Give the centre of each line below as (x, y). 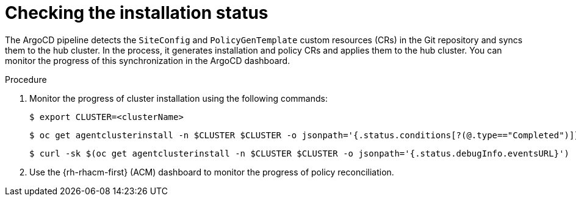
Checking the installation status (137, 13)
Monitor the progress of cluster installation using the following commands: (178, 98)
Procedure (26, 79)
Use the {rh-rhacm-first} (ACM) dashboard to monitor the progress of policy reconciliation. (212, 172)
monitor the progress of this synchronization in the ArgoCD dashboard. (148, 60)
